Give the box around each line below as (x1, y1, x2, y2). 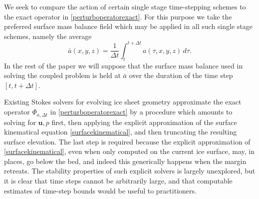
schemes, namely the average (4, 30, 92, 41)
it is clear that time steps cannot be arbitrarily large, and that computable (4, 175, 233, 186)
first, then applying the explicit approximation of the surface (51, 116, 237, 127)
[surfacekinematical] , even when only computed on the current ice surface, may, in (4, 146, 255, 156)
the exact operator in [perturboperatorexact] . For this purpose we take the (4, 11, 232, 21)
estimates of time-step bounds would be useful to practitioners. (4, 185, 197, 195)
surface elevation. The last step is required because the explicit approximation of (4, 136, 251, 146)
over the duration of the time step (129, 70, 233, 80)
